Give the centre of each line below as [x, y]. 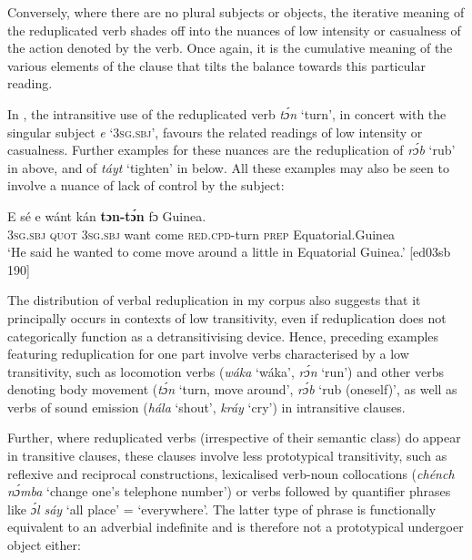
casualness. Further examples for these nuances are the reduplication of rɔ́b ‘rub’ [231, 150]
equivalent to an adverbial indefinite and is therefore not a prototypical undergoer [236, 527]
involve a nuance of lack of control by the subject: [146, 185]
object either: [44, 545]
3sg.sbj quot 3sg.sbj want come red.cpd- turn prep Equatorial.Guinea [201, 234]
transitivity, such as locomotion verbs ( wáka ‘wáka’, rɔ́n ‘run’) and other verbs [226, 371]
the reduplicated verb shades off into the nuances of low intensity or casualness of [234, 30]
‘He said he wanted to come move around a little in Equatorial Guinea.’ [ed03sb [229, 252]
